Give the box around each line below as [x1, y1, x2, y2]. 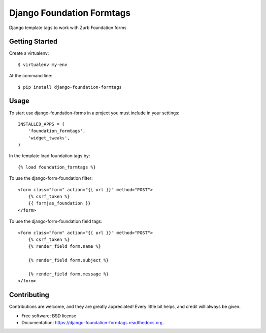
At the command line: [9, 73, 53, 79]
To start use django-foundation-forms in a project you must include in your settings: [9, 110, 180, 116]
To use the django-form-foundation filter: [9, 175, 93, 181]
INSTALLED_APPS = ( [18, 121, 65, 127]
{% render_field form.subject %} [28, 258, 109, 263]
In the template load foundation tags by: [9, 153, 90, 159]
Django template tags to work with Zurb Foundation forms [9, 25, 127, 31]
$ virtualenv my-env [18, 62, 67, 67]
